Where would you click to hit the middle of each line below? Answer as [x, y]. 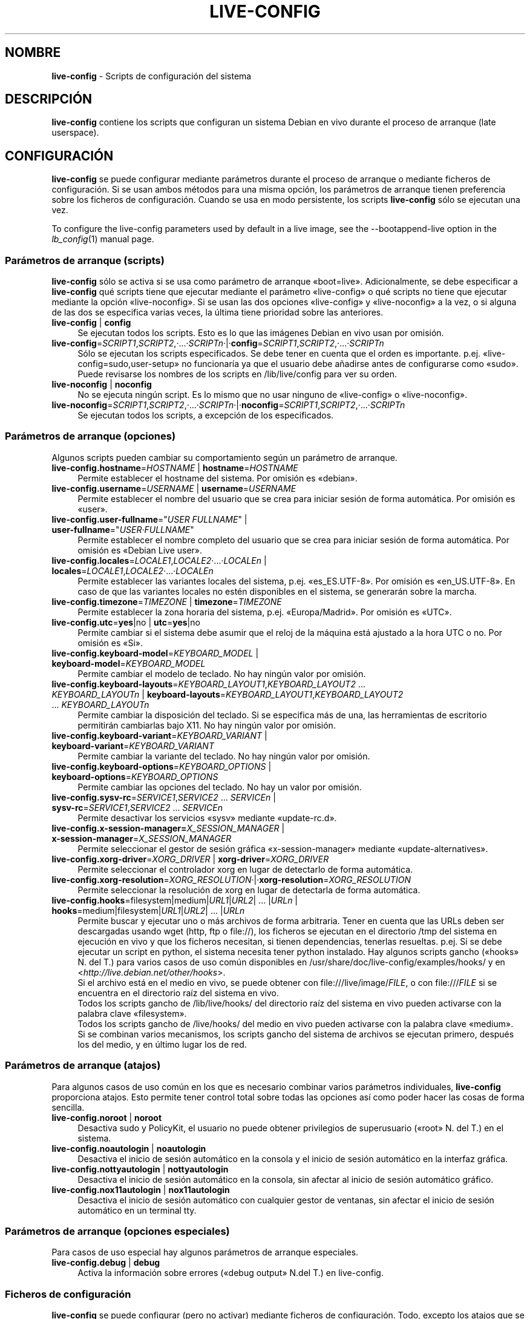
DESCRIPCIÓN [49, 99]
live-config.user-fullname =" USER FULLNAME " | [149, 519]
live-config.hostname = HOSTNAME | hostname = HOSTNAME [175, 468]
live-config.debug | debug [106, 1263]
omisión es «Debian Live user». [140, 550]
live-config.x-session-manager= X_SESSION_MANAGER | [168, 828]
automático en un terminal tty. [137, 1210]
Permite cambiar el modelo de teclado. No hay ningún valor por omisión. [222, 673]
